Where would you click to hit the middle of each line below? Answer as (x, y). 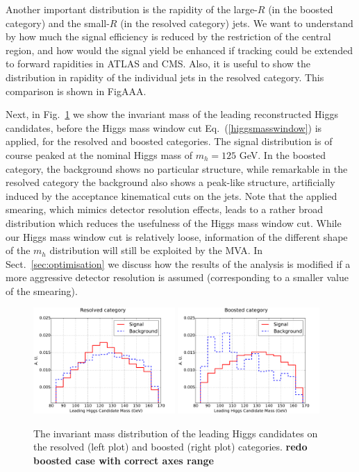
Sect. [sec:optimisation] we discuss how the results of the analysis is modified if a (178, 263)
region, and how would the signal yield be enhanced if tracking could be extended (179, 50)
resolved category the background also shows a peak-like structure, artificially (170, 182)
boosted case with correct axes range (124, 460)
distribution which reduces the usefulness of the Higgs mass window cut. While (174, 222)
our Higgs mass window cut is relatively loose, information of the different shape (177, 236)
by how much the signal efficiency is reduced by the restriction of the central (168, 36)
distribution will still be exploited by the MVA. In (156, 250)
